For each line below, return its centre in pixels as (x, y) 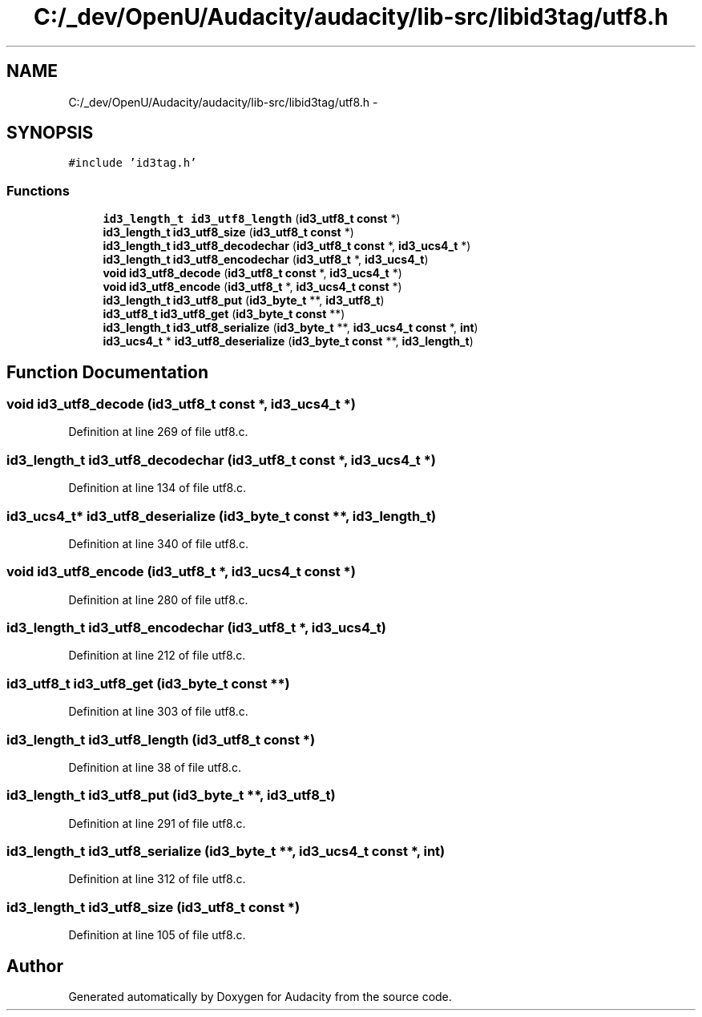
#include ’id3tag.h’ (133, 163)
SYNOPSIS (50, 133)
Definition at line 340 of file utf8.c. (159, 543)
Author (35, 966)
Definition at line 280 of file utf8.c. (158, 599)
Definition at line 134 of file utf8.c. (157, 488)
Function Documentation (107, 372)
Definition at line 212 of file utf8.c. (157, 656)
